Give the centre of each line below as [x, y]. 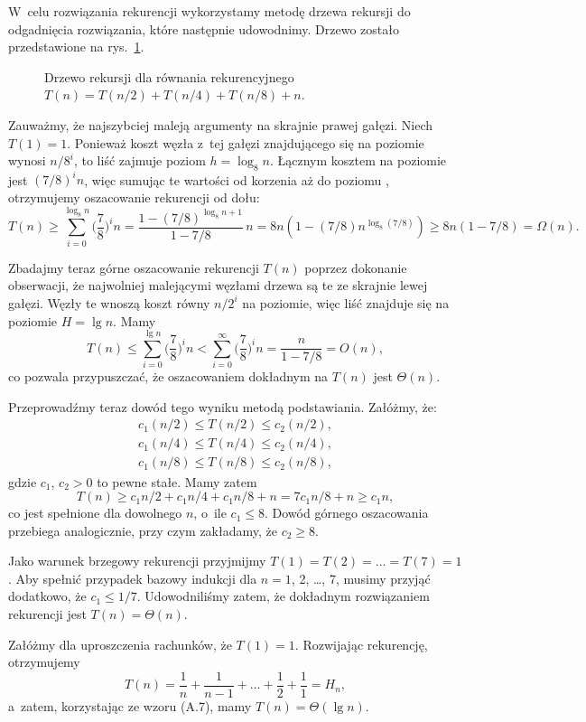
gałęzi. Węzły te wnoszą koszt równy [109, 302]
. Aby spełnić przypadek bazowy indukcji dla [133, 578]
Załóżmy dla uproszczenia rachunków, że [120, 644]
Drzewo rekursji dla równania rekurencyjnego [169, 76]
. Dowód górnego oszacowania [346, 513]
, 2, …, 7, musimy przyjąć [361, 578]
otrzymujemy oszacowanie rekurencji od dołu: [134, 197]
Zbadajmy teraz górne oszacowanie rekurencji [134, 267]
